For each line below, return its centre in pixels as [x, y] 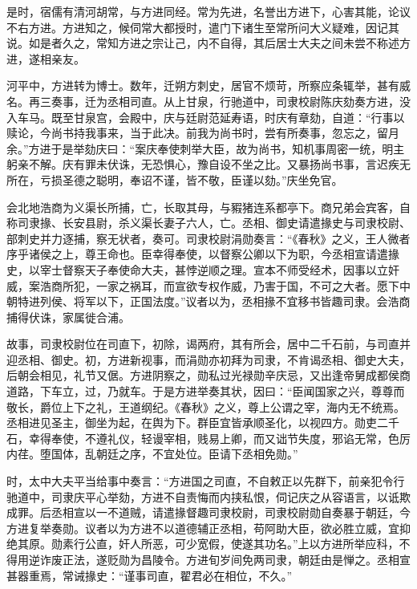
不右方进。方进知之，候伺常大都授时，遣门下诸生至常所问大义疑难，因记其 [203, 27]
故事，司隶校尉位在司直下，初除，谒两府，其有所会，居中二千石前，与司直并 [208, 344]
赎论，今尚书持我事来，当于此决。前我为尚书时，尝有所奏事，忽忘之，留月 [203, 133]
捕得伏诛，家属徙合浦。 [68, 317]
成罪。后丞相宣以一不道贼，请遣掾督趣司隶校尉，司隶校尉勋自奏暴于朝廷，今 [208, 512]
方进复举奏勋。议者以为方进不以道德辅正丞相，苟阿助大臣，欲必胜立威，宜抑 [208, 528]
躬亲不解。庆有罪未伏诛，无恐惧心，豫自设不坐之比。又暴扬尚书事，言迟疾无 [208, 164]
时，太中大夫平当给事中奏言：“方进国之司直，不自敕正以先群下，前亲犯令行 [206, 481]
